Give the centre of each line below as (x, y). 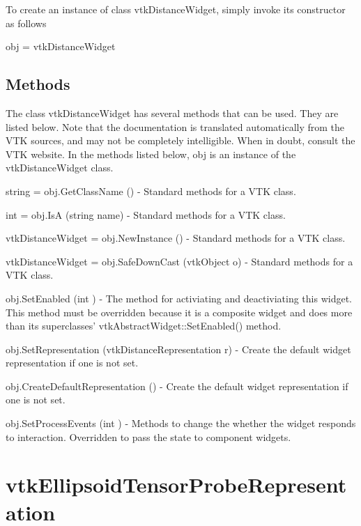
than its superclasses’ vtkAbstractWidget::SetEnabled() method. (144, 326)
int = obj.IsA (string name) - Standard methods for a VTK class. (146, 214)
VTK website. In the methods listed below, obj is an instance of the (151, 154)
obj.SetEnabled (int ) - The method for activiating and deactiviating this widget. (179, 298)
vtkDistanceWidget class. (60, 168)
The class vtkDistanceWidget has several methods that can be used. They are (172, 113)
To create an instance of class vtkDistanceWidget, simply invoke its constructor (176, 9)
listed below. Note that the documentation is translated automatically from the (175, 126)
